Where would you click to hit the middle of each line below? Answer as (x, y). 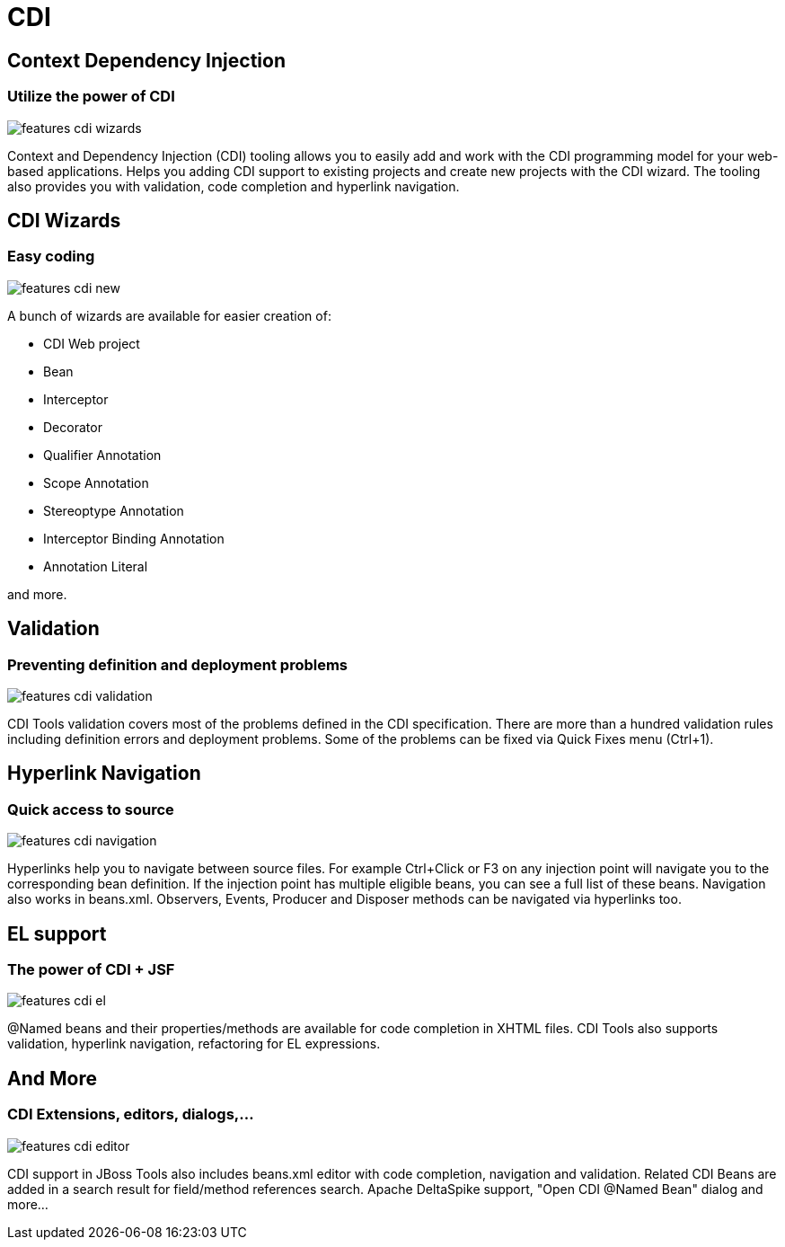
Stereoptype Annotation (114, 510)
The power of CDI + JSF (91, 970)
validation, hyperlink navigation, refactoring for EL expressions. (194, 1044)
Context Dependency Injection (146, 60)
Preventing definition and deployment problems (178, 664)
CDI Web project (92, 343)
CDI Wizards (64, 220)
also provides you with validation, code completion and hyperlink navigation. (234, 186)
